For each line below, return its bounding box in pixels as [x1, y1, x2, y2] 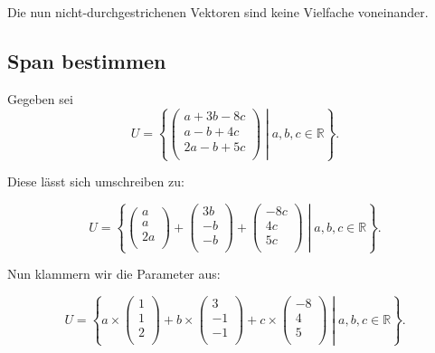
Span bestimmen [7, 46, 166, 74]
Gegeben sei [7, 89, 73, 108]
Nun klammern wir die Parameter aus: [7, 264, 221, 283]
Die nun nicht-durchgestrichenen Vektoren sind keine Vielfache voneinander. [7, 3, 429, 21]
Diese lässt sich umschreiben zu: [7, 172, 184, 191]
